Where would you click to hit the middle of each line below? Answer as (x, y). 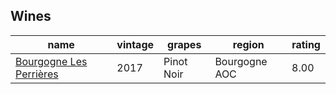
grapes (184, 44)
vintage (135, 44)
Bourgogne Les (51, 61)
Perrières (37, 74)
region (248, 44)
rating (306, 44)
